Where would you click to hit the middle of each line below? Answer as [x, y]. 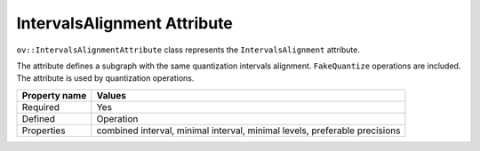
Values [112, 95]
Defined [38, 118]
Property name [54, 95]
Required [41, 107]
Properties [44, 131]
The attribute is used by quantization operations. [105, 78]
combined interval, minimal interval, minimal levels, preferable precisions [248, 131]
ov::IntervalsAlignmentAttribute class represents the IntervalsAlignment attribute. [188, 50]
